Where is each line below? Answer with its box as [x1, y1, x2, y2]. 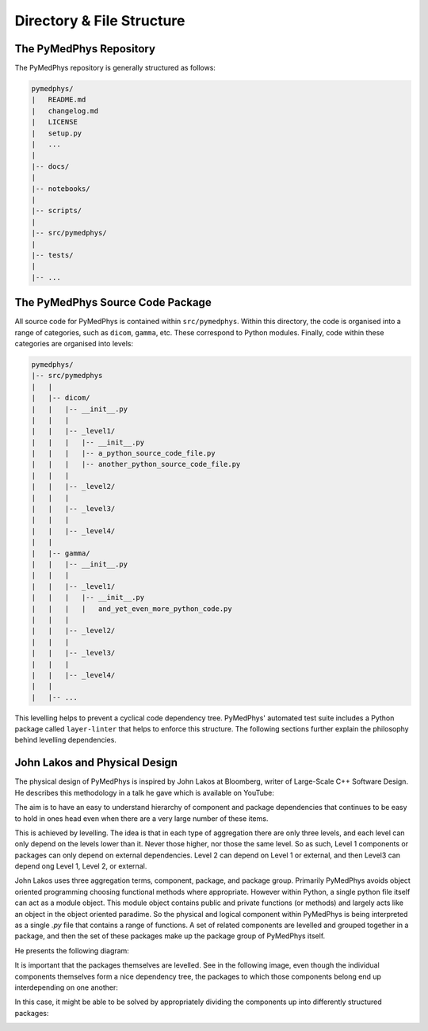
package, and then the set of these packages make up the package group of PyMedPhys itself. [14, 931, 326, 941]
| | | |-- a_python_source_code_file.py [31, 449, 216, 458]
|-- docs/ [31, 162, 70, 170]
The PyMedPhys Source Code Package [14, 296, 212, 309]
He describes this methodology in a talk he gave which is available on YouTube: [14, 788, 275, 797]
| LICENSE [31, 117, 78, 127]
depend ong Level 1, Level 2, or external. [14, 861, 147, 871]
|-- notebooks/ [31, 184, 90, 193]
